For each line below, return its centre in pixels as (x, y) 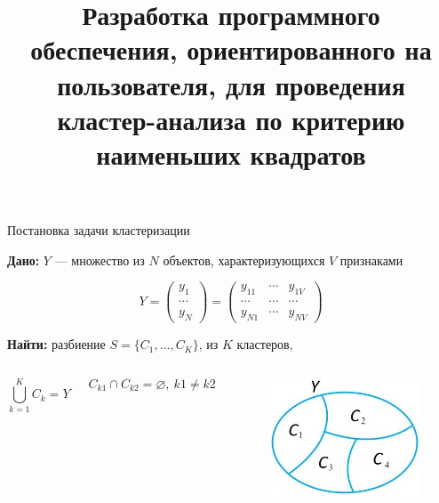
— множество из (100, 260)
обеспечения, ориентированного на (231, 49)
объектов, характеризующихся (244, 260)
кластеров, (265, 344)
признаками (371, 260)
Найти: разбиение (56, 344)
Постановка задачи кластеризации (99, 230)
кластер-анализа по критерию (231, 119)
